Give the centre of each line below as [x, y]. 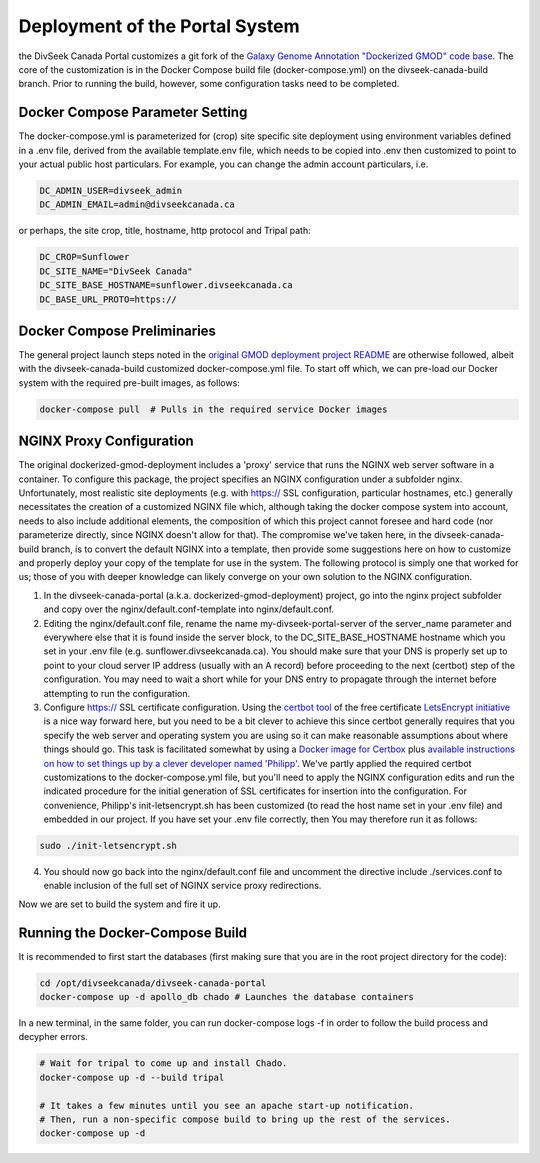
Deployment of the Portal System [159, 26]
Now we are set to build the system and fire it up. [119, 904]
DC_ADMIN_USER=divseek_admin [111, 190]
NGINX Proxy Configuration [106, 441]
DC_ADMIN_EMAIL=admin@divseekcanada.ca [137, 204]
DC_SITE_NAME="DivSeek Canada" [116, 271]
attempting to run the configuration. [117, 693]
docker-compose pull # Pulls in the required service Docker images [213, 409]
